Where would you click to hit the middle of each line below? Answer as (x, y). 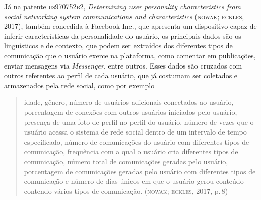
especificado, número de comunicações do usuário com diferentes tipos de (137, 141)
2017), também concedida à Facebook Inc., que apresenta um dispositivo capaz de (130, 26)
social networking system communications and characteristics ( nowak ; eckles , (124, 16)
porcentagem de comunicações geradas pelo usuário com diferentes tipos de (140, 171)
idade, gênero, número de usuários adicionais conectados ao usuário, (129, 102)
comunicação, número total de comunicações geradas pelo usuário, (126, 161)
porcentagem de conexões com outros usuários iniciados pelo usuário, (130, 112)
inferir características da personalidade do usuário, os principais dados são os (123, 36)
